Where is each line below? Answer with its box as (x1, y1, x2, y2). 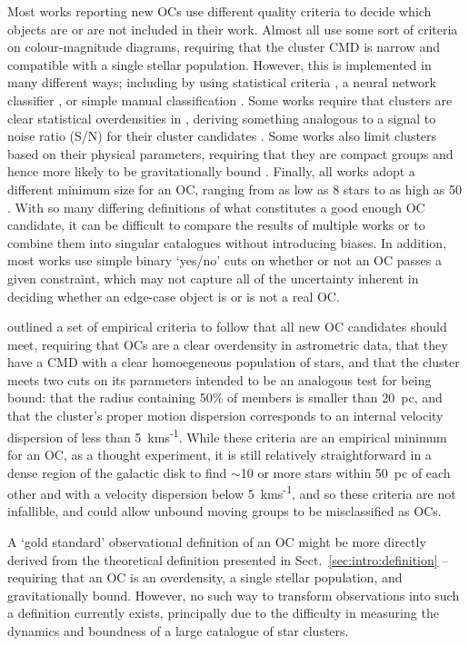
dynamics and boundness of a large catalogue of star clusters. (7, 621, 349, 640)
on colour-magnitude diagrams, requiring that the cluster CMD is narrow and (7, 37, 440, 56)
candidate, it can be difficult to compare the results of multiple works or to (7, 215, 425, 234)
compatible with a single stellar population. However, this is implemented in (7, 55, 432, 74)
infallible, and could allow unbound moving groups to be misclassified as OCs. (7, 502, 442, 521)
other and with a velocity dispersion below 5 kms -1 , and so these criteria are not (7, 482, 456, 502)
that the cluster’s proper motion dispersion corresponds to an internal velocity (7, 406, 444, 425)
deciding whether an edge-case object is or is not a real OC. (7, 286, 340, 305)
